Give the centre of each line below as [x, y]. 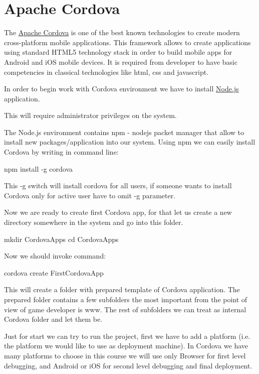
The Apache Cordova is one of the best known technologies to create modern [122, 32]
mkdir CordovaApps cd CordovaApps [61, 239]
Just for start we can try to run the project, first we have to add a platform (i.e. [127, 336]
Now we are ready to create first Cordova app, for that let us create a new [118, 212]
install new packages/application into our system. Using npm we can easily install [130, 142]
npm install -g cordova [39, 168]
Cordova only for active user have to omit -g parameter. [90, 195]
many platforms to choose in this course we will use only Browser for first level [125, 355]
